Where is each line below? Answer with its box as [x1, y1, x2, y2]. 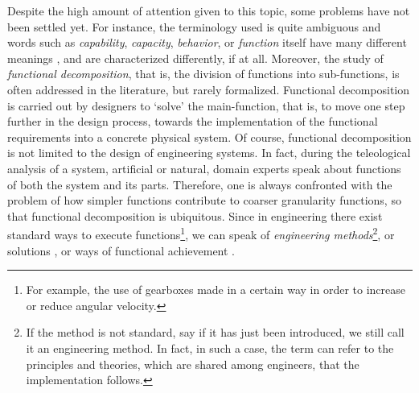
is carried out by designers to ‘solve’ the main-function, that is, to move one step [7, 97, 405, 114]
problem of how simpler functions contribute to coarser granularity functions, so [7, 192, 401, 209]
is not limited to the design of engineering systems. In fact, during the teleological [7, 144, 411, 161]
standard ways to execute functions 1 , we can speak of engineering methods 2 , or [7, 224, 395, 242]
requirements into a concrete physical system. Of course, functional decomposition [7, 128, 412, 145]
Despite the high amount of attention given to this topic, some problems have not [7, 2, 410, 19]
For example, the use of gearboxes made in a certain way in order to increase [26, 281, 405, 298]
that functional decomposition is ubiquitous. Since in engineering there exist [7, 207, 383, 224]
